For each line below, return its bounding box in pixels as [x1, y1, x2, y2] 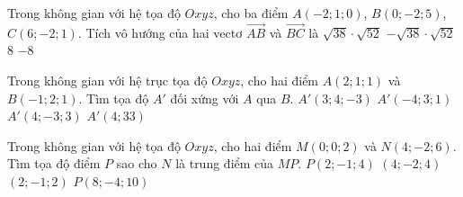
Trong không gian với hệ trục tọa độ [7, 71, 208, 89]
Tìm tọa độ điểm [7, 154, 101, 173]
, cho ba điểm [213, 4, 289, 22]
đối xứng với [170, 88, 239, 107]
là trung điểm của [175, 154, 274, 173]
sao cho [116, 154, 157, 173]
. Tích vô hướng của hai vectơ [77, 22, 243, 41]
